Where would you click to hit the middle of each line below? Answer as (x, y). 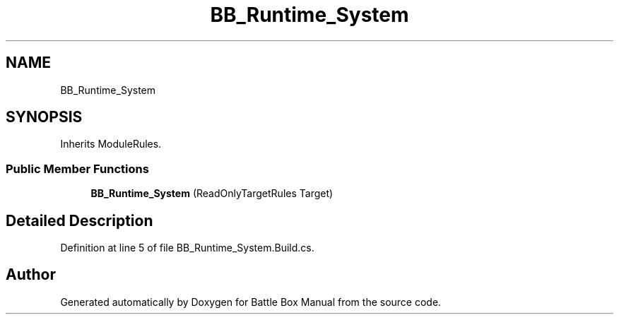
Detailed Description (79, 220)
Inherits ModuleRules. (111, 144)
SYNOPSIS (44, 117)
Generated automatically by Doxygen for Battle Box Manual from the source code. (251, 302)
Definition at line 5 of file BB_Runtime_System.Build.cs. (187, 248)
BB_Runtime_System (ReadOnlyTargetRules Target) (212, 194)
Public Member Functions (77, 168)
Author (31, 275)
